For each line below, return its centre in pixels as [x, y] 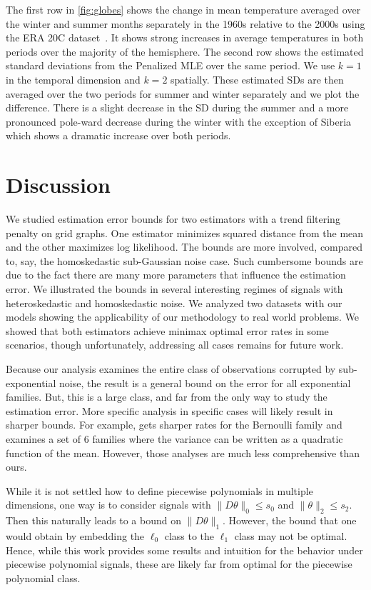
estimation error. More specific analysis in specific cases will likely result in [169, 410]
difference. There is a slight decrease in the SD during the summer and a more [177, 107]
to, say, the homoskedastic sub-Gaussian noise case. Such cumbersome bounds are [184, 260]
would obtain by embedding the [75, 535]
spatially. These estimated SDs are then [257, 79]
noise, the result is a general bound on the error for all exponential [205, 382]
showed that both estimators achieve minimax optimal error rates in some [167, 330]
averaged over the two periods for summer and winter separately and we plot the [183, 93]
